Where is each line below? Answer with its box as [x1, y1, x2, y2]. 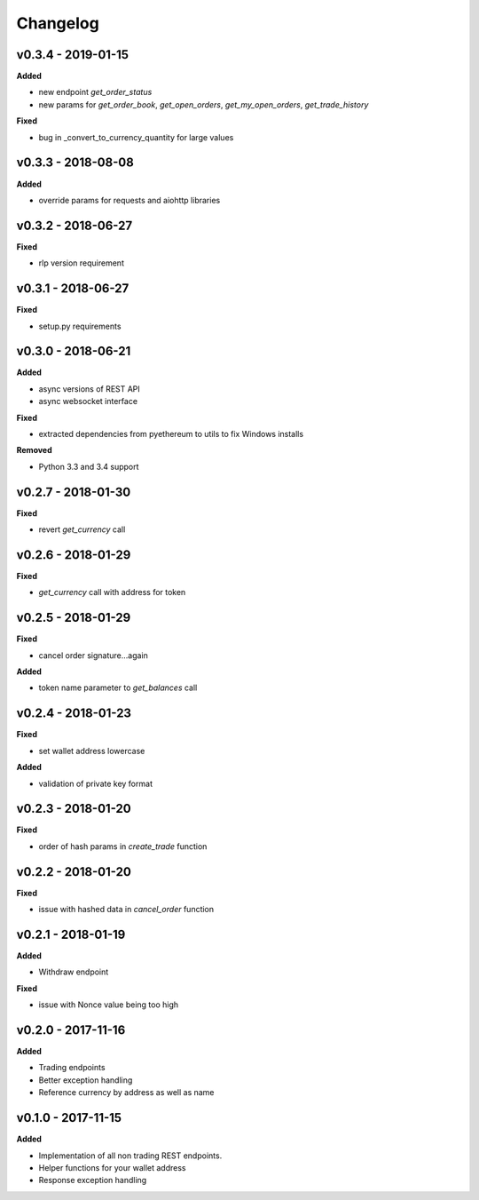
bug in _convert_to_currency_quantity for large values [38, 131, 234, 142]
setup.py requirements [38, 321, 122, 331]
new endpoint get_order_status [38, 87, 153, 98]
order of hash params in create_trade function [38, 840, 208, 852]
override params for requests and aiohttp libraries [38, 195, 221, 205]
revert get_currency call [38, 524, 126, 535]
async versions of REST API [38, 383, 141, 394]
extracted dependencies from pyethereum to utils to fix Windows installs [38, 428, 304, 439]
